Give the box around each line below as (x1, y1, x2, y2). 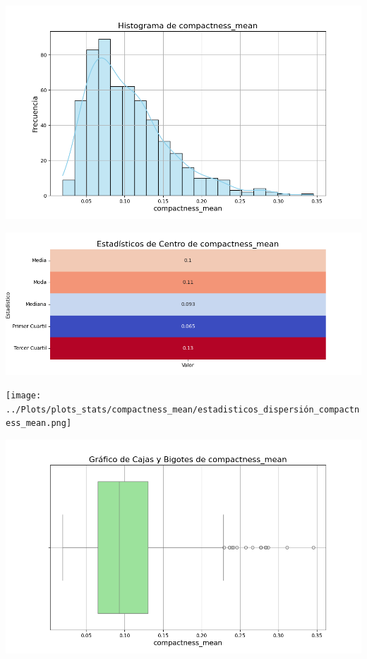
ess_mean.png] (6, 418, 72, 429)
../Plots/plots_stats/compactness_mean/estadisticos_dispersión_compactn (6, 404, 360, 415)
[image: (6, 391, 42, 401)
